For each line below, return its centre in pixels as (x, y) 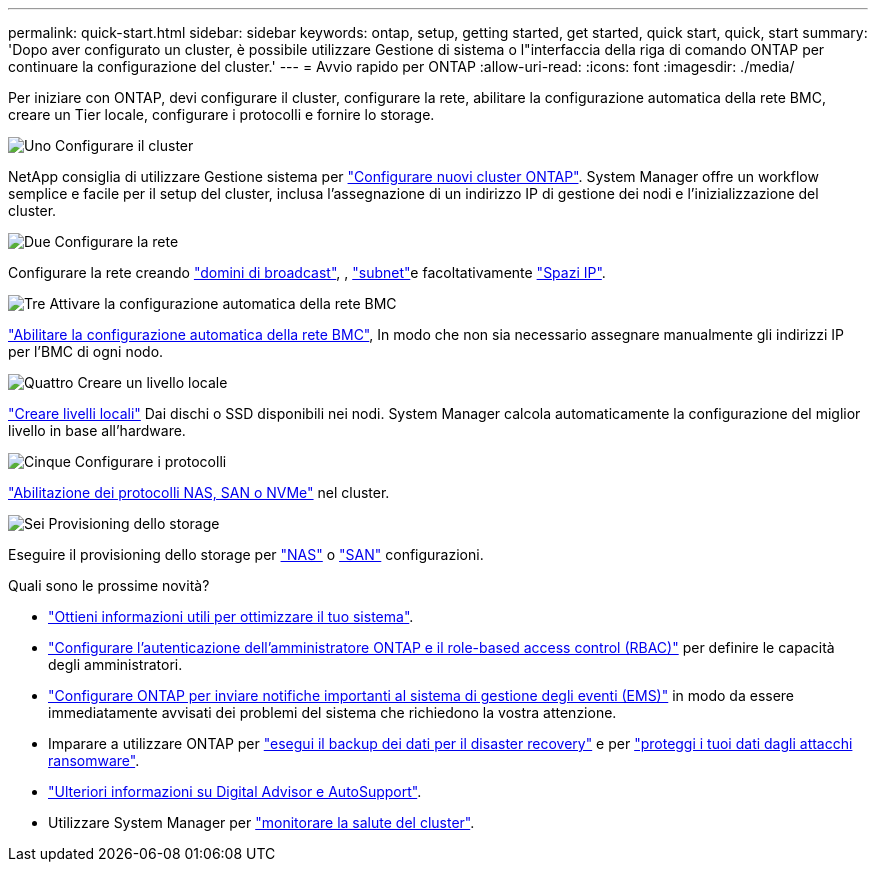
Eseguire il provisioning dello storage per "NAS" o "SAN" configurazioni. (246, 554)
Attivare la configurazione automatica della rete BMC (223, 303)
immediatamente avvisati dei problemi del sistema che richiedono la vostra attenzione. (332, 712)
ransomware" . (94, 760)
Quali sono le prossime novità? (109, 585)
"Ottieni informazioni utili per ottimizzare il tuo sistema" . (231, 616)
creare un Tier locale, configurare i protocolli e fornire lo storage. (221, 114)
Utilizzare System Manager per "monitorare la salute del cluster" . (261, 822)
